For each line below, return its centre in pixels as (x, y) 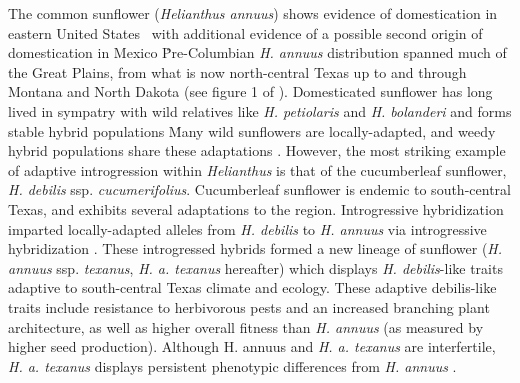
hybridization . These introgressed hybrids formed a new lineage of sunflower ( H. (255, 248)
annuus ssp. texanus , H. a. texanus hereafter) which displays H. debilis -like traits (255, 267)
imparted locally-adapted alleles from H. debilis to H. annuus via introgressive (247, 228)
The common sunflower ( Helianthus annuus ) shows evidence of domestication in (253, 13)
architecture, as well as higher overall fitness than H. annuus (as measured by (246, 326)
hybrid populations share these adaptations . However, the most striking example (257, 150)
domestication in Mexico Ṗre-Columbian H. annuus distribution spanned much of (257, 52)
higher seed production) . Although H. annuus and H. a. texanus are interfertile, (252, 346)
